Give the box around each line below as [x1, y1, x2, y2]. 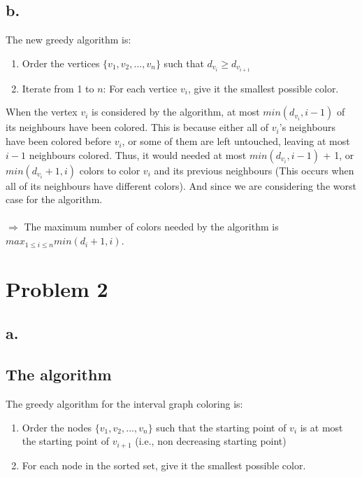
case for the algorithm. [6, 192, 103, 207]
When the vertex [6, 104, 78, 119]
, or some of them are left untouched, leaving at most [122, 134, 350, 148]
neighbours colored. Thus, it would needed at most [29, 147, 247, 162]
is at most [300, 420, 343, 434]
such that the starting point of [156, 420, 287, 434]
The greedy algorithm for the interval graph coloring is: [6, 396, 243, 410]
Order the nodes [22, 420, 92, 434]
